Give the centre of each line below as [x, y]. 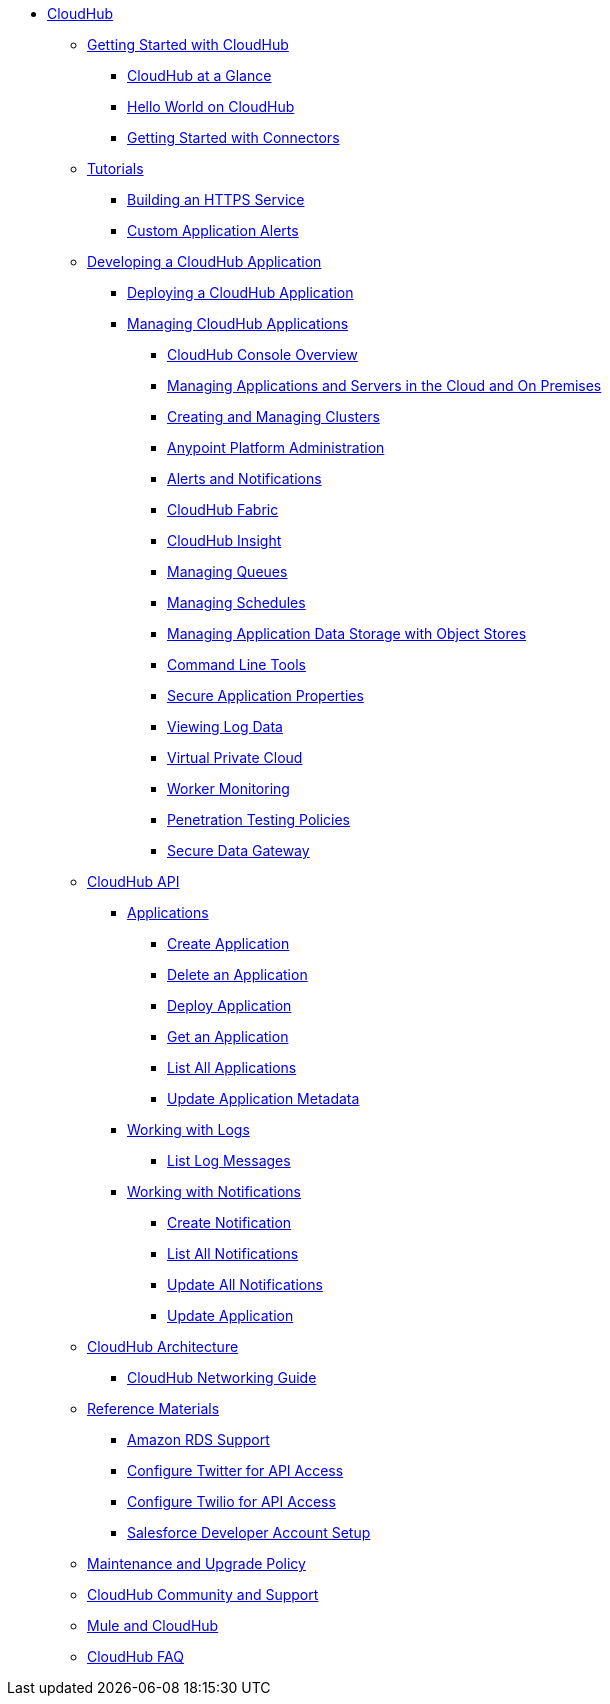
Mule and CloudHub [153, 1625]
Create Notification [229, 1222]
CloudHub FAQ [135, 1656]
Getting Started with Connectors [233, 137]
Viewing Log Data [225, 726]
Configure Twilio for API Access [231, 1501]
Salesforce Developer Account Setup [249, 1532]
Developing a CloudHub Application [204, 261]
